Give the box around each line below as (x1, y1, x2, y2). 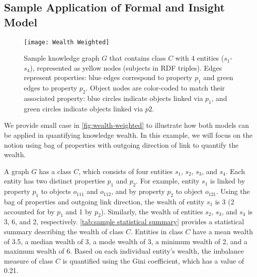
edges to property (24, 83, 78, 93)
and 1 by (66, 206, 92, 216)
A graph (4, 166, 29, 176)
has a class (39, 166, 72, 176)
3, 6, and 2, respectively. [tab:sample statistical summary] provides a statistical (4, 216, 244, 227)
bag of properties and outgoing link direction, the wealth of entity (4, 196, 205, 206)
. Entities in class (131, 226, 183, 236)
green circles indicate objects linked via (24, 103, 143, 113)
